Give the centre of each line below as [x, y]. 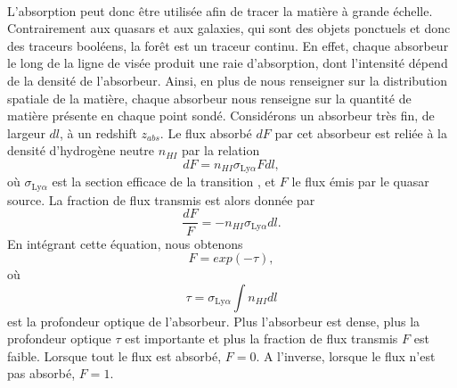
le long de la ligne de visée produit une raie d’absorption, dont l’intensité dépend [228, 63]
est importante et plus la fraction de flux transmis [261, 338]
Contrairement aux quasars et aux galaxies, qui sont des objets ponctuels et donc [229, 28]
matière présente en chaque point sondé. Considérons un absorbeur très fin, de [221, 116]
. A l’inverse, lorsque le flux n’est [346, 355]
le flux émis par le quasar [360, 182]
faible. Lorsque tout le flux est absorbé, [114, 355]
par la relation [221, 150]
